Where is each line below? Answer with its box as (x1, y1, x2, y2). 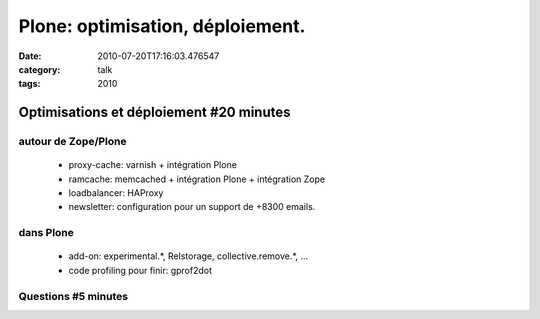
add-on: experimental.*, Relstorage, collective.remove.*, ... (68, 250, 309, 262)
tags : (18, 78, 41, 90)
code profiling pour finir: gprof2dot (68, 264, 213, 276)
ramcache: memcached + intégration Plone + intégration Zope (68, 173, 325, 185)
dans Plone (18, 226, 75, 240)
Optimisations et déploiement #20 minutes (18, 104, 291, 121)
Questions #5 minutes (18, 289, 129, 303)
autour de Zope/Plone (18, 135, 127, 149)
